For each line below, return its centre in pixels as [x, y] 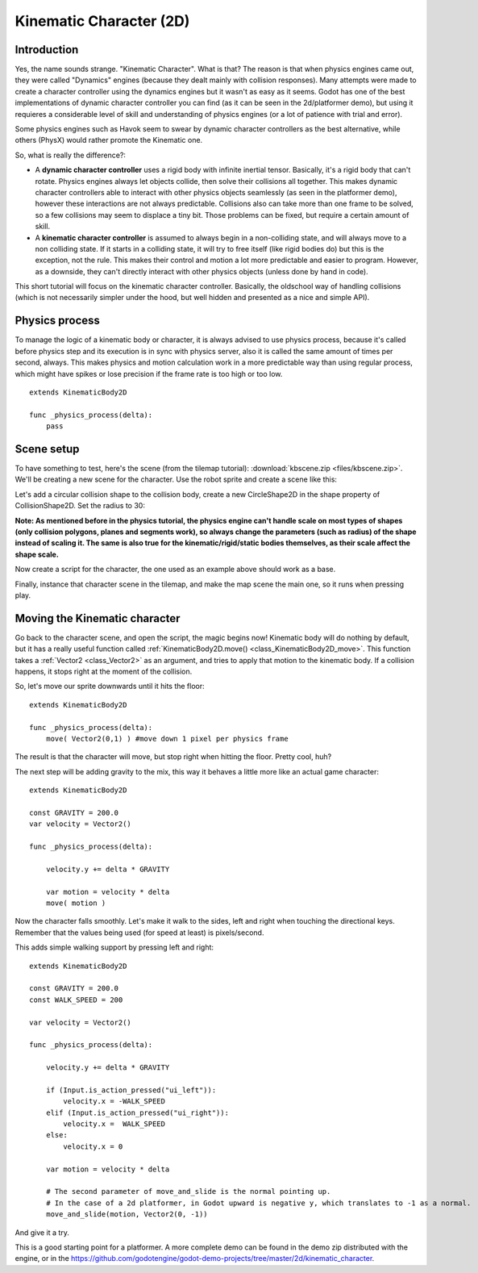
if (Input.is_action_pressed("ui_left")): [131, 1090]
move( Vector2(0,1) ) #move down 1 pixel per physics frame [167, 739]
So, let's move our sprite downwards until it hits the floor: [110, 687]
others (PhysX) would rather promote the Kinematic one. [109, 140]
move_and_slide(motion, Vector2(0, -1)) [127, 1215]
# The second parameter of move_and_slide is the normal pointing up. [188, 1192]
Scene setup [47, 449]
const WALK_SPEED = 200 [76, 1000]
